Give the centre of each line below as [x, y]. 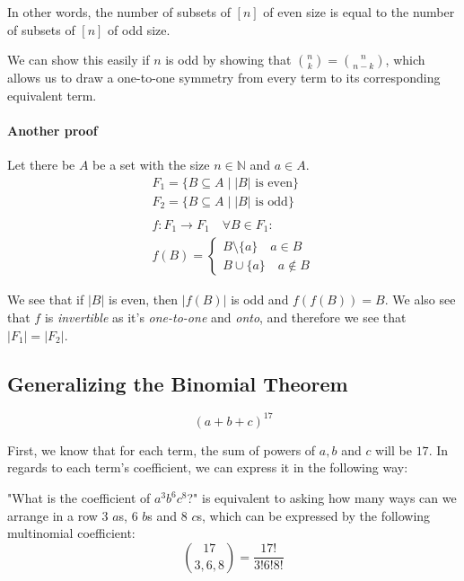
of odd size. [139, 29]
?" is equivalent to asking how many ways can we [322, 498]
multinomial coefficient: [71, 533]
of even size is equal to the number [359, 12]
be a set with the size [151, 165]
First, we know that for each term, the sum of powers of [162, 449]
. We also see [420, 299]
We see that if [46, 299]
